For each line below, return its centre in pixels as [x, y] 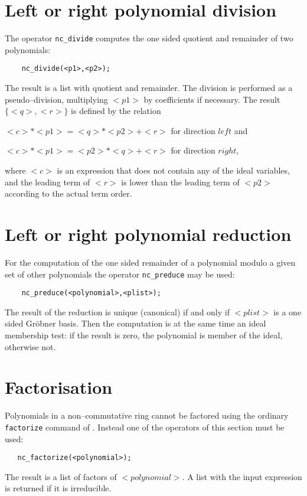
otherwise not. [30, 346]
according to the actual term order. [68, 193]
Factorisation [59, 387]
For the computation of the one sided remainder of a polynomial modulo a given [150, 262]
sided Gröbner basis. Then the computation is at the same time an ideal [135, 323]
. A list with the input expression [242, 476]
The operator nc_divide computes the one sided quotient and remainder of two [149, 38]
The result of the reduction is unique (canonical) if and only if [117, 311]
